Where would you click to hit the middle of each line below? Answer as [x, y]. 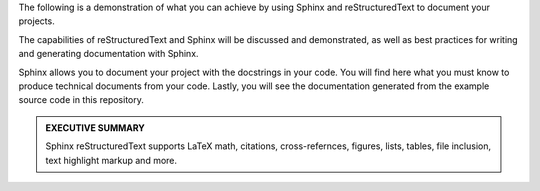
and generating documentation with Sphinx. [108, 54]
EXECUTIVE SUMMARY [95, 127]
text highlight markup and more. [111, 160]
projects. [36, 21]
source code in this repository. [81, 100]
